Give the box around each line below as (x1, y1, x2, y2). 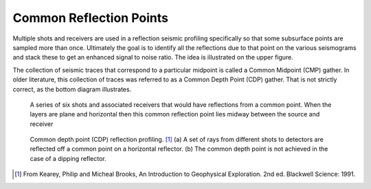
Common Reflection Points (12, 10, 168, 25)
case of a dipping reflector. (30, 154, 106, 162)
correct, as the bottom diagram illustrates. (12, 85, 132, 93)
